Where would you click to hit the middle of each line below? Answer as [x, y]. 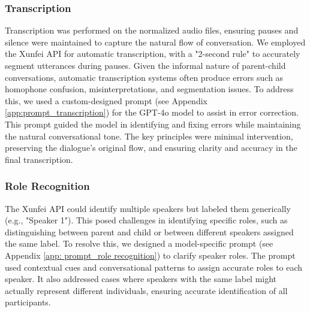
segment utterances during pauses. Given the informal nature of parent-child [145, 65]
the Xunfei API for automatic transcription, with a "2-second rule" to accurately [153, 54]
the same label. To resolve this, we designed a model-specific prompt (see [139, 243]
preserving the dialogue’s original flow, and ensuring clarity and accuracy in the [151, 148]
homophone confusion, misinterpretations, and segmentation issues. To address [149, 89]
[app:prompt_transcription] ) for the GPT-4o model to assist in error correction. [152, 112]
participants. [28, 302]
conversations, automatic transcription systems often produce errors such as [144, 77]
